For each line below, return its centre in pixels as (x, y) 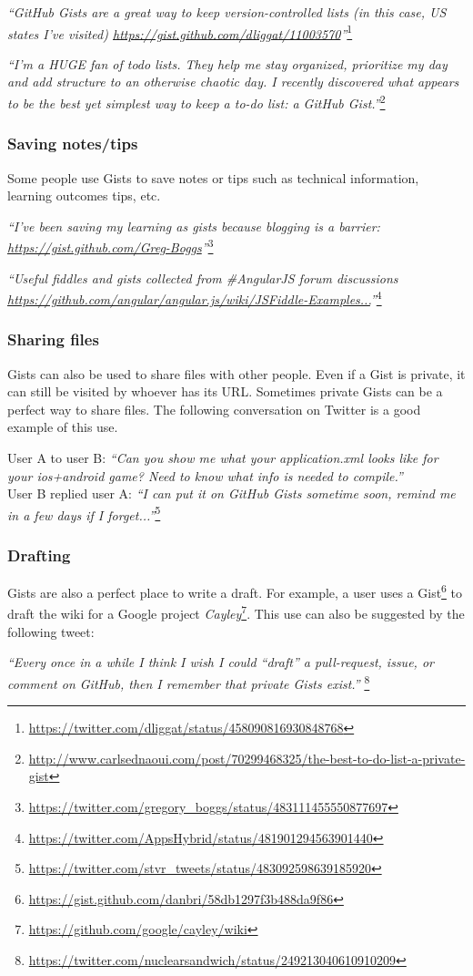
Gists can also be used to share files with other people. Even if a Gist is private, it (236, 373)
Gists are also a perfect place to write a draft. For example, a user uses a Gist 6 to (235, 591)
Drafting (39, 555)
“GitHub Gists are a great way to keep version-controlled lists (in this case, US (227, 12)
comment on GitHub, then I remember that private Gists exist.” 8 (189, 682)
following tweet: (51, 631)
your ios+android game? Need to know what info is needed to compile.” (205, 475)
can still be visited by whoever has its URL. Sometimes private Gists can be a (225, 391)
